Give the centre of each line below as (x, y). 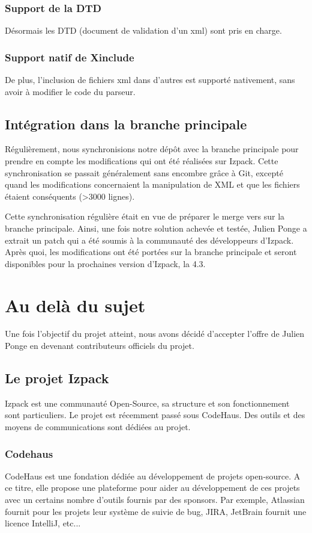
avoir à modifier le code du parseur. (70, 91)
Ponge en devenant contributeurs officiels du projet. (100, 346)
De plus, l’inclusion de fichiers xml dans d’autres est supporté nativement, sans (150, 80)
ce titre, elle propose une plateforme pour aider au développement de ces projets (152, 488)
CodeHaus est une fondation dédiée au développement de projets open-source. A (153, 476)
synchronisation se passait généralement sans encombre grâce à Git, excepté (144, 172)
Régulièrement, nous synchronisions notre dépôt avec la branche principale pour (152, 149)
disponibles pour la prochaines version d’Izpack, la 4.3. (105, 263)
